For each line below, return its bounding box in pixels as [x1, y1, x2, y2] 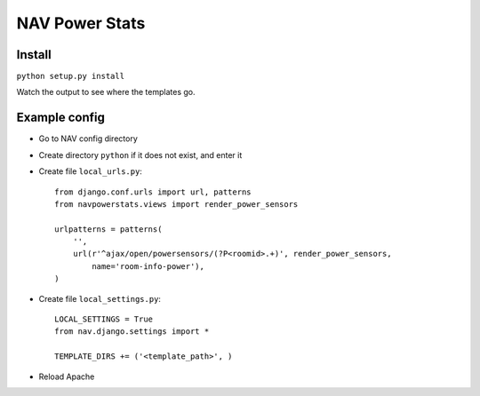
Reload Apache [38, 371, 95, 382]
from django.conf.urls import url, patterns [54, 186, 252, 197]
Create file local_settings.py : [38, 293, 162, 304]
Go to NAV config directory [38, 133, 138, 144]
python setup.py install [16, 71, 124, 82]
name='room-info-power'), [92, 261, 204, 271]
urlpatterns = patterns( [54, 224, 163, 234]
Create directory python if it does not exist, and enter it [38, 149, 243, 160]
